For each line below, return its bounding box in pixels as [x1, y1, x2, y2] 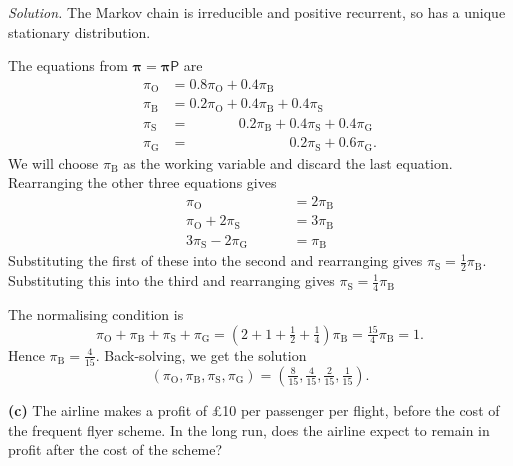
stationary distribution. [8, 21, 151, 42]
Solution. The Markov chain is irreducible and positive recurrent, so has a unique [8, 2, 506, 22]
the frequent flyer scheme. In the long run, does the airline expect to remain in [8, 419, 490, 440]
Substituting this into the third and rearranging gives [8, 270, 335, 291]
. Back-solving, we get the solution [95, 344, 307, 365]
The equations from [8, 55, 128, 76]
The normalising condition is [8, 304, 184, 325]
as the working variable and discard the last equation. [123, 152, 453, 173]
